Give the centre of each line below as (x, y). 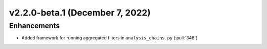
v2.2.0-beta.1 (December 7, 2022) (80, 13)
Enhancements (35, 26)
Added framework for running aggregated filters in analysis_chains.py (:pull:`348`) (110, 38)
